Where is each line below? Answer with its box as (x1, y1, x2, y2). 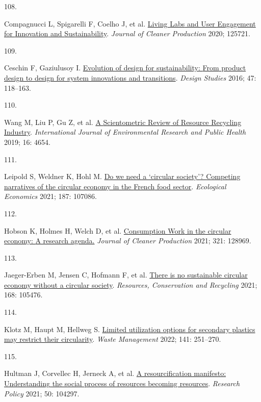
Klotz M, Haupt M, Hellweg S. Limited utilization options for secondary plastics (4, 323, 255, 334)
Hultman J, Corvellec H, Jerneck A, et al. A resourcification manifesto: (4, 368, 226, 379)
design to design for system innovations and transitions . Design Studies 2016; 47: (4, 72, 256, 83)
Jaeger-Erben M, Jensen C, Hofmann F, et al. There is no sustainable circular (4, 269, 248, 280)
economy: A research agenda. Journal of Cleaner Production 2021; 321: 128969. (4, 235, 251, 246)
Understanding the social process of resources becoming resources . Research (4, 378, 240, 389)
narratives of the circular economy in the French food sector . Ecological (4, 181, 226, 191)
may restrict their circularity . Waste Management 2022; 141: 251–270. (4, 334, 221, 344)
